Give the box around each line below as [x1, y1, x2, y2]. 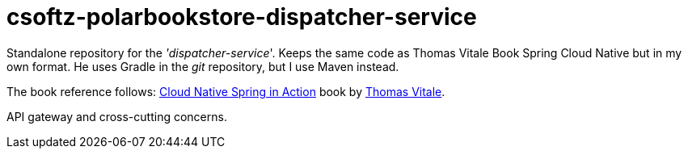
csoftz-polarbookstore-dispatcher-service [6, 3, 477, 31]
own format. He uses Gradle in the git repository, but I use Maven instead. [6, 59, 399, 73]
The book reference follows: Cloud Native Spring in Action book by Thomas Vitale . [6, 84, 445, 98]
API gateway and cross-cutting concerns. [6, 109, 227, 124]
